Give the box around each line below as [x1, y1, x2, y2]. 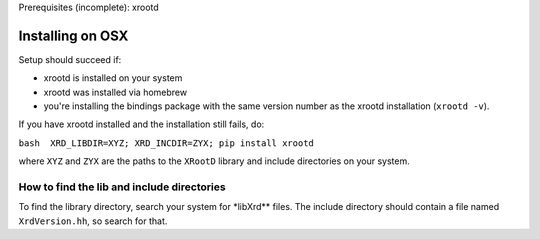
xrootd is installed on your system [43, 72, 183, 84]
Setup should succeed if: [18, 53, 122, 65]
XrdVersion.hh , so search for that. [18, 215, 168, 227]
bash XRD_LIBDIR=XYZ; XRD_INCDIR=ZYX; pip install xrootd [18, 137, 315, 149]
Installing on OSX [18, 27, 129, 44]
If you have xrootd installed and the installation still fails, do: [18, 118, 265, 130]
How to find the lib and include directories [18, 180, 226, 194]
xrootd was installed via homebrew [43, 86, 188, 98]
